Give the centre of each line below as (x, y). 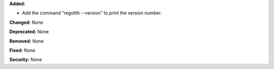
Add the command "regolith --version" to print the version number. (92, 13)
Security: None (26, 60)
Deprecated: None (29, 32)
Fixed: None (22, 50)
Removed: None (27, 41)
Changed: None (26, 22)
